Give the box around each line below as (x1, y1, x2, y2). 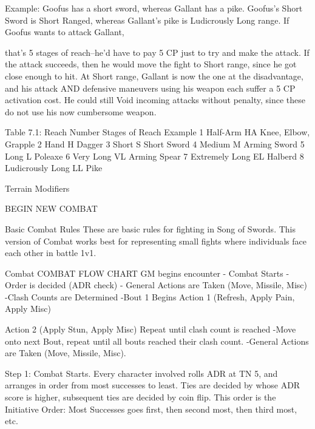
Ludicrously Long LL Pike (5, 161, 103, 174)
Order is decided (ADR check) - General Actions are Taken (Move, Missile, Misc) (5, 279, 307, 291)
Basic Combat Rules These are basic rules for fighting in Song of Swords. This (5, 222, 296, 235)
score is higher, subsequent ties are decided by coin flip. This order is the (5, 391, 276, 404)
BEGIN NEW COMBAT (5, 202, 98, 215)
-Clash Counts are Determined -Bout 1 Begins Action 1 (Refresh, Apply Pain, (5, 290, 295, 303)
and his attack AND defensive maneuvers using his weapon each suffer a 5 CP (5, 81, 296, 94)
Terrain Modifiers (5, 181, 70, 194)
